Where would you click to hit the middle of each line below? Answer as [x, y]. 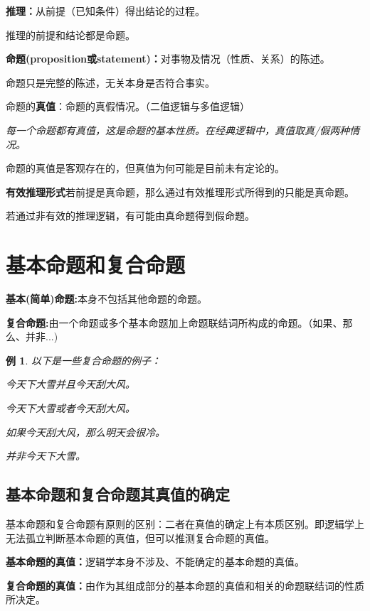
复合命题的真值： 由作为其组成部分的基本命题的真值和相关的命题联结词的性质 [185, 585]
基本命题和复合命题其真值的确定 [118, 494]
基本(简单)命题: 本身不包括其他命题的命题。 [106, 299]
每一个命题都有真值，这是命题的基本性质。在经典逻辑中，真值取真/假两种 [178, 130]
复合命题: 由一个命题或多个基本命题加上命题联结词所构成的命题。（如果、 [174, 322]
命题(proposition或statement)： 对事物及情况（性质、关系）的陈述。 [168, 59]
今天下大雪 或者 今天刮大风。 [70, 408]
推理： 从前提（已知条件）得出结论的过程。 [105, 11]
